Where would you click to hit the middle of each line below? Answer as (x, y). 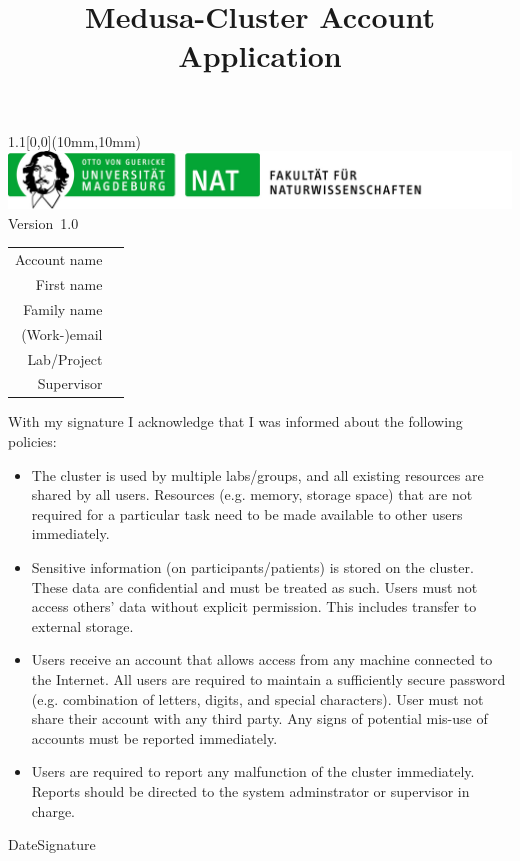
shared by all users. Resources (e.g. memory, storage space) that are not (252, 494)
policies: (32, 441)
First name (69, 284)
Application (260, 55)
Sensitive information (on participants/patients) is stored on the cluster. (252, 567)
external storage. (82, 625)
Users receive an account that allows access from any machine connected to (262, 659)
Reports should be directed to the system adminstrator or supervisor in (250, 790)
